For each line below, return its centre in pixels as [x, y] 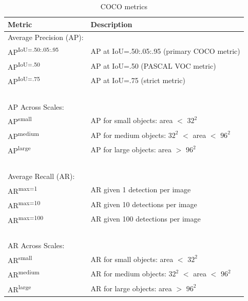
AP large [19, 150]
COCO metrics [124, 6]
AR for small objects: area [132, 259]
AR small [20, 259]
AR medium [24, 274]
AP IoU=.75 [24, 80]
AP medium [23, 135]
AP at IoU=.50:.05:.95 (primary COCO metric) [165, 51]
